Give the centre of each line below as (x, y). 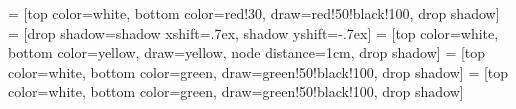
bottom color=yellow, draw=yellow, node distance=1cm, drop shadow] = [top (247, 52)
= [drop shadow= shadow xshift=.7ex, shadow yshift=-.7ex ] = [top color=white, (253, 32)
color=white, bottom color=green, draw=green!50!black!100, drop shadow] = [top (258, 71)
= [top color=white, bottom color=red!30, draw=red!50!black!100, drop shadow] (254, 13)
